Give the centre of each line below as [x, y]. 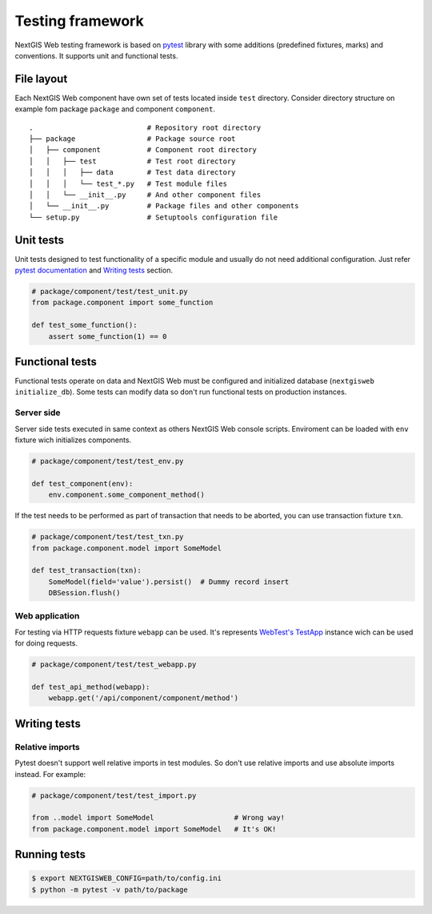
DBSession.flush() [84, 593]
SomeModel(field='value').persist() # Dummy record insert [169, 582]
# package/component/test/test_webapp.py [114, 664]
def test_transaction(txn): [86, 570]
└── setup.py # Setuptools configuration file [154, 217]
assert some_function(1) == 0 [108, 336]
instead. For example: [50, 774]
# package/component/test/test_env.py [108, 461]
